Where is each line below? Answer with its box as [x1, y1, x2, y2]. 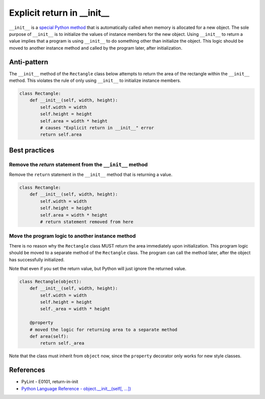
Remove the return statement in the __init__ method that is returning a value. [9, 172, 173, 177]
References [9, 366, 45, 374]
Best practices [9, 146, 54, 154]
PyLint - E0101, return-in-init [21, 379, 79, 385]
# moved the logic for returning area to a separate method [29, 326, 178, 332]
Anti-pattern [9, 58, 49, 66]
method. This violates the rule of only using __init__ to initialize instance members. [9, 77, 181, 83]
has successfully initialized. [9, 256, 65, 262]
